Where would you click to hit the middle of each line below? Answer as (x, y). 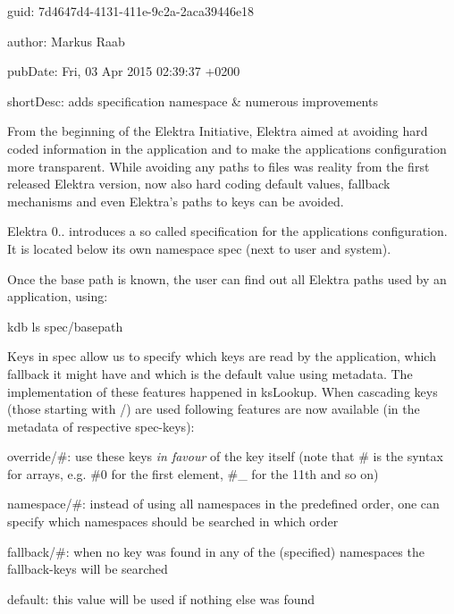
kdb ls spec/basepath (65, 326)
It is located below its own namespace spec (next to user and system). (199, 248)
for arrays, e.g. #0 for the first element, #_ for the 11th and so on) (193, 473)
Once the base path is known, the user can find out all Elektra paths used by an (227, 278)
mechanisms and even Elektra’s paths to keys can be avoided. (176, 201)
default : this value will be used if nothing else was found (161, 598)
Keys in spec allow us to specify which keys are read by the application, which (222, 356)
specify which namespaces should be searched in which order (173, 521)
